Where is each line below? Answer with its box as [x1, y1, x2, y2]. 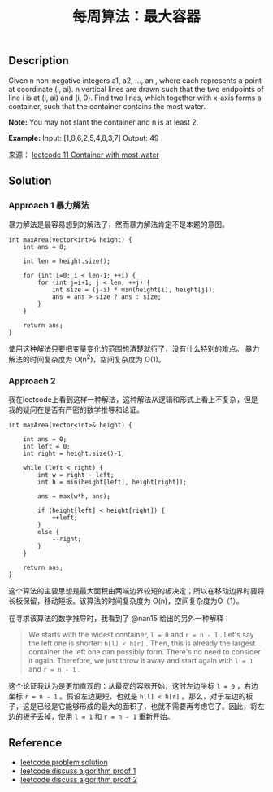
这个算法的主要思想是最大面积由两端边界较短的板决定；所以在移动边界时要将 [8, 586, 265, 596]
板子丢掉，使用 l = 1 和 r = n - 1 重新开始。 [22, 711, 175, 721]
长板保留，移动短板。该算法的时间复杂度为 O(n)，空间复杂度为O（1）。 [8, 596, 244, 606]
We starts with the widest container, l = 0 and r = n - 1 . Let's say [28, 630, 254, 640]
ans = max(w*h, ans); [37, 492, 111, 501]
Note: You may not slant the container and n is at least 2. [8, 117, 199, 127]
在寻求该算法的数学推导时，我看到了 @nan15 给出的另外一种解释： [8, 614, 232, 624]
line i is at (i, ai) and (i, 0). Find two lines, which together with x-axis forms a [8, 93, 262, 103]
